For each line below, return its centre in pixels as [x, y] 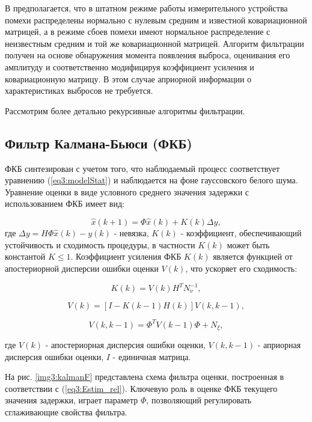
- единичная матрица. [152, 356]
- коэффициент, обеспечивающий [241, 233]
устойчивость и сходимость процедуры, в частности [100, 244]
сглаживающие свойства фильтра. [66, 411]
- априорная [279, 344]
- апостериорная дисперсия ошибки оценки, [125, 344]
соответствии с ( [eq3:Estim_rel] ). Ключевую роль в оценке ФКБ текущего [141, 388]
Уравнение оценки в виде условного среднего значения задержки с [127, 191]
